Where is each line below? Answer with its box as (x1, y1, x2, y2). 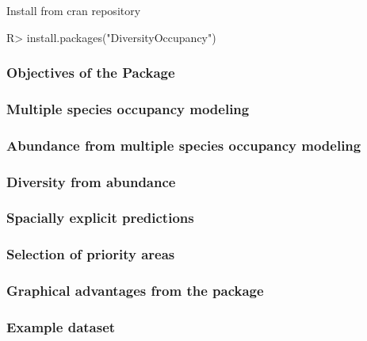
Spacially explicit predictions (6, 208, 194, 228)
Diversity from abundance (6, 171, 176, 191)
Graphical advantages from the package (6, 281, 264, 301)
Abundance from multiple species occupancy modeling (6, 135, 361, 155)
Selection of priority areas (6, 244, 175, 264)
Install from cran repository (6, 2, 141, 18)
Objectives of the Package (6, 63, 175, 82)
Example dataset (6, 317, 116, 337)
